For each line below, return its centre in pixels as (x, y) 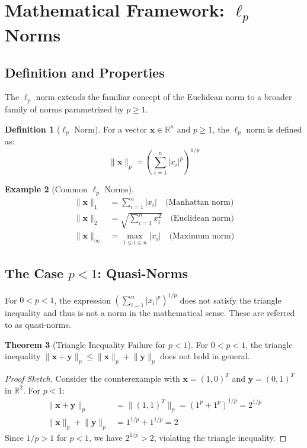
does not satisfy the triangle (231, 300)
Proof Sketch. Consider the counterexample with (92, 378)
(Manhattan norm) (199, 203)
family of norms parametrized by (64, 109)
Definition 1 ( (33, 129)
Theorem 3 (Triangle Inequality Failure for (85, 344)
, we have (106, 437)
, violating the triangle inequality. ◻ (220, 437)
